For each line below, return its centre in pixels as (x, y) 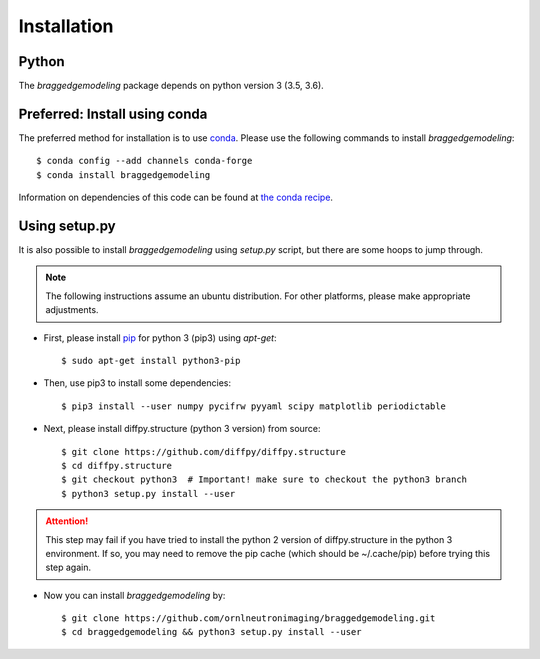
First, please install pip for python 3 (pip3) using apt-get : (160, 337)
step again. (68, 567)
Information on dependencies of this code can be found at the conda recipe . (176, 197)
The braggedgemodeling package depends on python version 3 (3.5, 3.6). (171, 86)
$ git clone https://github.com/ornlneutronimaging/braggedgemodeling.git (248, 618)
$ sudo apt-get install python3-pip (151, 360)
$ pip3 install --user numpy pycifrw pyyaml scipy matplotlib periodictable (254, 406)
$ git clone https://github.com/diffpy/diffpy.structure (204, 451)
